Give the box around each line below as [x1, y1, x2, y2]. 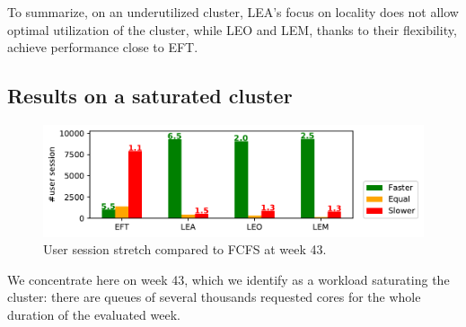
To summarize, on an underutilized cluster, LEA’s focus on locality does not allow [7, 3, 459, 21]
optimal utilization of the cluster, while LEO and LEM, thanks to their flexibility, [7, 20, 457, 39]
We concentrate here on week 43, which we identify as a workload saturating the [7, 270, 450, 288]
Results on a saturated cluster [7, 82, 293, 110]
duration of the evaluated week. [7, 305, 180, 324]
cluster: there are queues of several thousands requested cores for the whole [7, 287, 421, 306]
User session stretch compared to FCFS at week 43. [43, 240, 327, 259]
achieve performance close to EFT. [7, 38, 198, 57]
